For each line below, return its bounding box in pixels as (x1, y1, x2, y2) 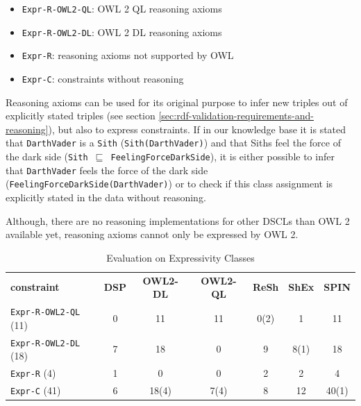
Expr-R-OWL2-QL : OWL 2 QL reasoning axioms (22, 1, 222, 15)
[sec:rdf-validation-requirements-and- (158, 108, 314, 123)
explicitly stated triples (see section (6, 108, 156, 123)
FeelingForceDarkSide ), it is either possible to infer (110, 149, 335, 164)
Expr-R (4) (10, 366, 56, 380)
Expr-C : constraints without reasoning (22, 71, 184, 85)
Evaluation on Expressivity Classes (106, 250, 255, 264)
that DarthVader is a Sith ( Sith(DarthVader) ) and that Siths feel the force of (6, 135, 341, 150)
